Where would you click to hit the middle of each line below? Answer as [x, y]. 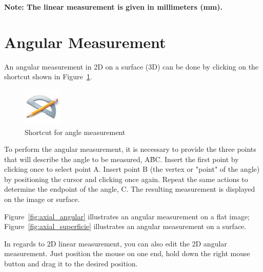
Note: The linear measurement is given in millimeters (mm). [113, 7]
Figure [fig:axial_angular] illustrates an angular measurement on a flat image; [127, 216]
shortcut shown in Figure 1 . [48, 76]
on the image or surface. [42, 199]
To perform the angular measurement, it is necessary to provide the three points [130, 149]
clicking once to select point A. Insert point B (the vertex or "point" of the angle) [132, 169]
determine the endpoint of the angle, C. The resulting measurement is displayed [130, 189]
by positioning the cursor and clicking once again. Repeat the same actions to [126, 179]
